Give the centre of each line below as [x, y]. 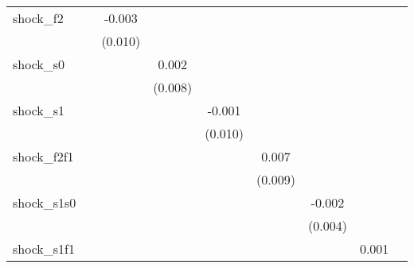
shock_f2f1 [43, 156]
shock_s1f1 [44, 249]
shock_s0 [39, 64]
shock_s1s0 [45, 202]
